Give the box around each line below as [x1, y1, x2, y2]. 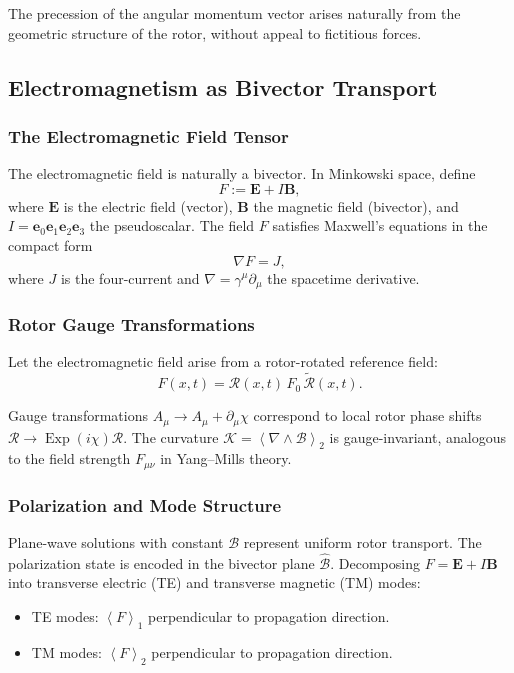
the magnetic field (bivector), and [253, 195, 459, 216]
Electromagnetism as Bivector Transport [8, 71, 438, 102]
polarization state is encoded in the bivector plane [8, 552, 315, 573]
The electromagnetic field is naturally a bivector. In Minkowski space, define [8, 163, 476, 184]
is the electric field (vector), [63, 195, 233, 216]
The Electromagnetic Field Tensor [8, 123, 289, 148]
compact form [8, 234, 93, 255]
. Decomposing [330, 552, 420, 573]
